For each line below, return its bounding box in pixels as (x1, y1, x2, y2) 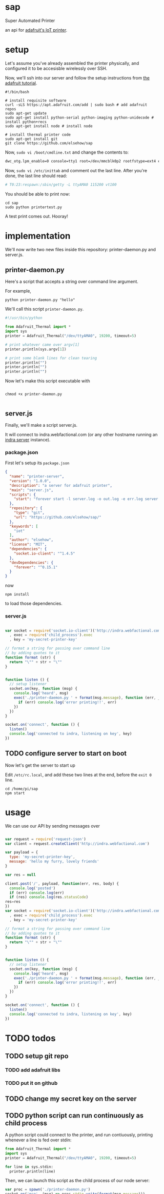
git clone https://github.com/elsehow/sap (5, 140, 93, 145)
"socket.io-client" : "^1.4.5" (14, 551, 76, 556)
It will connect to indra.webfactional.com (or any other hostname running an (5, 431, 158, 438)
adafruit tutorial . (5, 80, 38, 86)
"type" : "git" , (14, 510, 45, 516)
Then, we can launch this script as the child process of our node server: (5, 1177, 150, 1184)
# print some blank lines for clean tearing (5, 356, 97, 360)
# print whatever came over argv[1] (5, 342, 80, 347)
